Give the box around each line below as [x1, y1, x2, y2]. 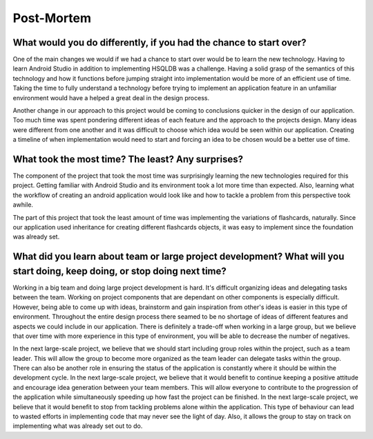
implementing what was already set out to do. [12, 422, 143, 430]
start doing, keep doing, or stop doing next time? [12, 265, 227, 277]
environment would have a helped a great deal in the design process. [12, 93, 210, 102]
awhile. [12, 200, 34, 209]
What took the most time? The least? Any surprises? [12, 153, 243, 165]
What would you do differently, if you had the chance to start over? [12, 37, 307, 48]
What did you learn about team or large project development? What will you [12, 251, 345, 263]
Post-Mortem [12, 10, 92, 26]
